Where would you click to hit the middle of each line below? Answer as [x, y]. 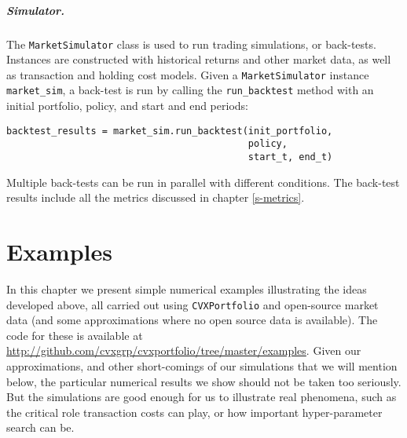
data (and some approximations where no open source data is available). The [192, 320]
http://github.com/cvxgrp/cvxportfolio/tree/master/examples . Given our [184, 350]
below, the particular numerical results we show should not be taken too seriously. [204, 381]
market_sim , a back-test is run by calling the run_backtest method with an [190, 90]
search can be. [40, 427]
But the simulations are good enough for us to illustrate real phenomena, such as [202, 397]
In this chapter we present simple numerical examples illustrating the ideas [187, 289]
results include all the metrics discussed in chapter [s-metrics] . [156, 197]
